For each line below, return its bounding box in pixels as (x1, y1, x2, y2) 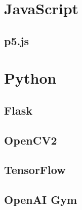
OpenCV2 (4, 132, 57, 148)
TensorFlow (4, 162, 66, 178)
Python (4, 67, 57, 88)
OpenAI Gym (4, 192, 77, 207)
